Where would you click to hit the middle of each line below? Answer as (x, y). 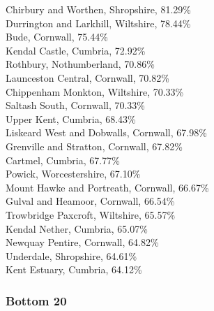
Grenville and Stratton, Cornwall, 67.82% (94, 146)
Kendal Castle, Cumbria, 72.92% (76, 50)
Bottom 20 (36, 300)
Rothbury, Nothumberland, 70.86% (80, 64)
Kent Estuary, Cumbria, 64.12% (74, 269)
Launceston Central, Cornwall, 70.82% (87, 77)
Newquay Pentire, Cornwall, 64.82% (82, 242)
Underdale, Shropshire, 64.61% (71, 255)
